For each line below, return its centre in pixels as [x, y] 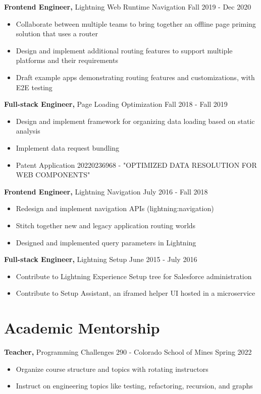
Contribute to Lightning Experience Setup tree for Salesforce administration [134, 276]
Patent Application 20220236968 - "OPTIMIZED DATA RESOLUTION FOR [136, 165]
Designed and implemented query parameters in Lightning [106, 242]
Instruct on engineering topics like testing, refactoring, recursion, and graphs [134, 386]
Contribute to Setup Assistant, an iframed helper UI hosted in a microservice [136, 293]
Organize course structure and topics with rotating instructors [112, 369]
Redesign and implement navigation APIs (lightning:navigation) [115, 208]
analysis [28, 131]
